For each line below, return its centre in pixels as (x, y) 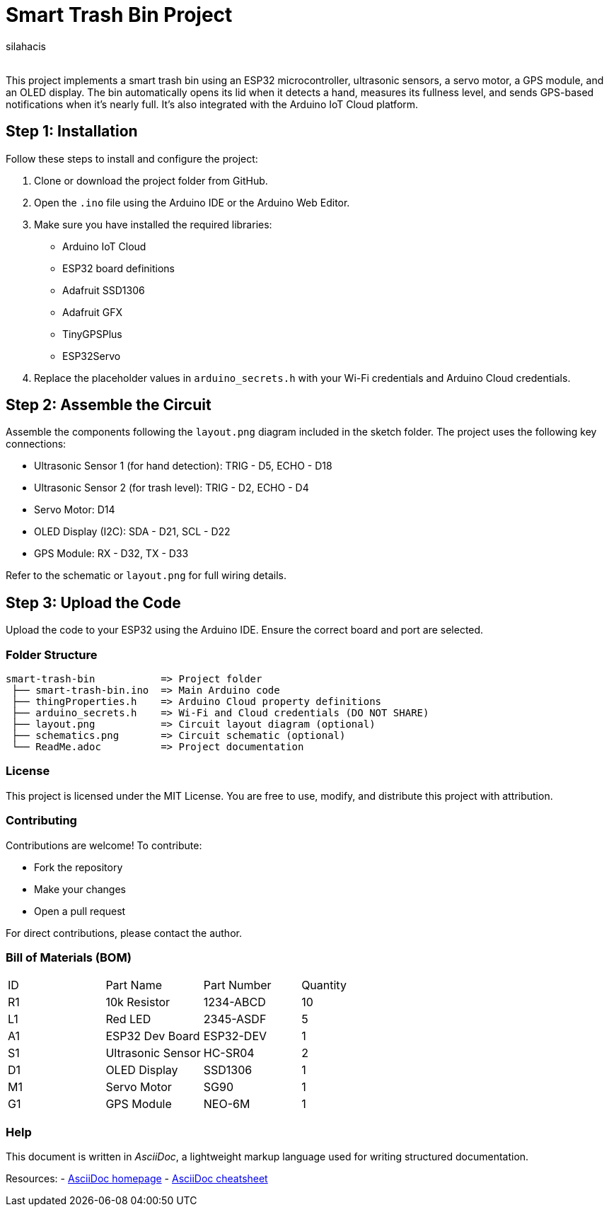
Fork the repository (79, 867)
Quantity (324, 985)
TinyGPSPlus (92, 334)
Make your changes (80, 889)
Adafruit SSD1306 (104, 290)
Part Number (237, 985)
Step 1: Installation (72, 132)
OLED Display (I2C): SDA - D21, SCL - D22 (132, 532)
